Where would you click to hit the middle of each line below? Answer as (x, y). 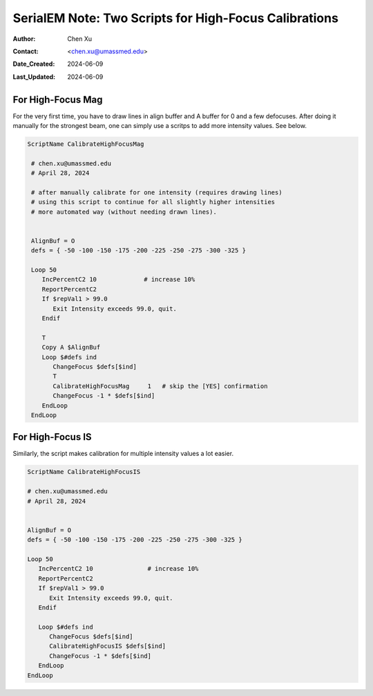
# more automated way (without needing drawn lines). (124, 212)
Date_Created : (34, 64)
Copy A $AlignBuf (71, 347)
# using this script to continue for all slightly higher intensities (153, 202)
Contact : (26, 51)
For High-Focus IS (52, 437)
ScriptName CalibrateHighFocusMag (86, 144)
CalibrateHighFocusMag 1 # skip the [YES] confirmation (160, 386)
